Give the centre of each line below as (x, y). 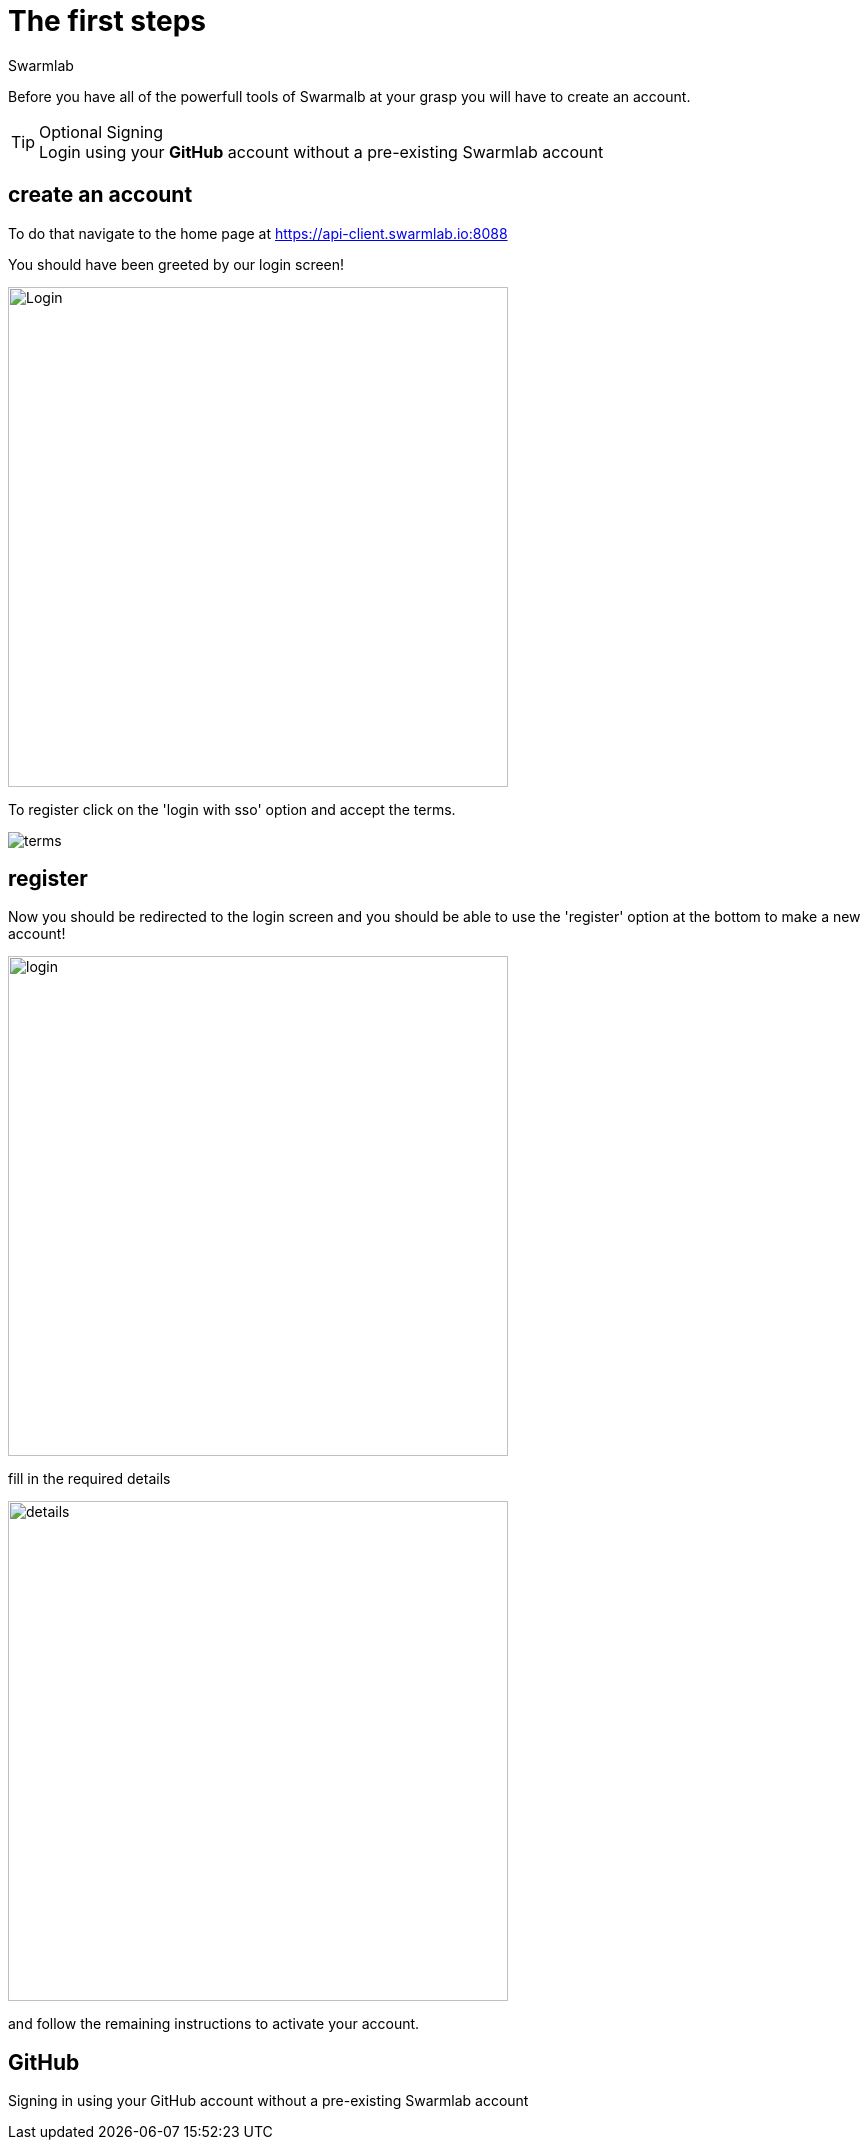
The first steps (107, 21)
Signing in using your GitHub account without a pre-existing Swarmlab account (268, 2101)
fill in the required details (89, 1479)
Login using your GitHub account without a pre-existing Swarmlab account (321, 151)
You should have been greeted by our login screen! (176, 264)
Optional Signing (101, 131)
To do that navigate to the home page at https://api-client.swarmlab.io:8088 (258, 233)
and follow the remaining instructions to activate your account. (214, 2024)
